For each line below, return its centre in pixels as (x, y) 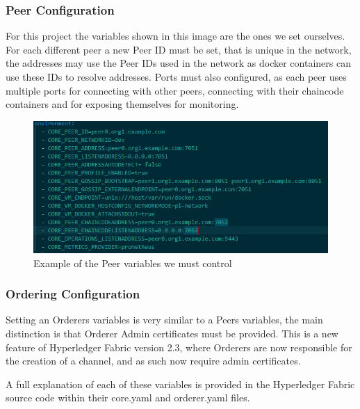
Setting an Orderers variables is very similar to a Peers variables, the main (164, 320)
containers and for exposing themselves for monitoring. (122, 104)
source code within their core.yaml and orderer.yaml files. (128, 398)
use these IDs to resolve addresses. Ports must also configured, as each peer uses (176, 77)
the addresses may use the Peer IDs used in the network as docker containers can (178, 63)
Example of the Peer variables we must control (133, 263)
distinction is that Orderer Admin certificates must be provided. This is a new (172, 333)
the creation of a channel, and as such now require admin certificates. (153, 361)
